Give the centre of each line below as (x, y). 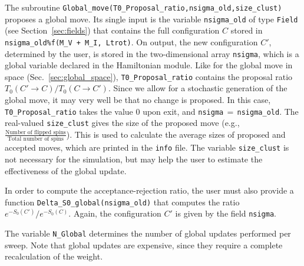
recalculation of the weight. (54, 256)
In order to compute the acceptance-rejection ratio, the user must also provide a (149, 190)
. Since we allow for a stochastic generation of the (198, 88)
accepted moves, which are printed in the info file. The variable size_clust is (147, 147)
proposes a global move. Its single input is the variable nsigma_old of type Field (151, 19)
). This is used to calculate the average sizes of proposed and (176, 134)
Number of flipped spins (36, 132)
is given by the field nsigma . (226, 213)
